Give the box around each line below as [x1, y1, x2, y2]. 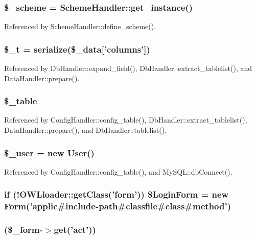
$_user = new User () [4, 146, 95, 159]
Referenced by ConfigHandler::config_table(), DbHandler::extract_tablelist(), [4, 114, 247, 125]
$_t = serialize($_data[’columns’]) [4, 42, 150, 55]
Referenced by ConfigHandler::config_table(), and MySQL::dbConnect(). [4, 166, 232, 177]
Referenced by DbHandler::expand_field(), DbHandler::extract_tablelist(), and [4, 63, 252, 74]
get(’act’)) [54, 223, 96, 236]
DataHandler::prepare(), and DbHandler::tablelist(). [4, 125, 167, 135]
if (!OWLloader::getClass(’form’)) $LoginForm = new [4, 188, 229, 201]
